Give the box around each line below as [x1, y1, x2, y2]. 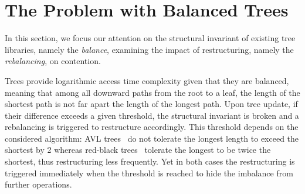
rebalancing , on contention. [5, 55, 101, 67]
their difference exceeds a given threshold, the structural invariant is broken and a [5, 109, 299, 121]
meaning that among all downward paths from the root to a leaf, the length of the [5, 86, 300, 98]
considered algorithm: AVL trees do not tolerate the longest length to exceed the [5, 132, 299, 144]
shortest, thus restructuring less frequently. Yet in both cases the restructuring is [5, 155, 295, 168]
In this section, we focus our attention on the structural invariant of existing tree [5, 32, 296, 44]
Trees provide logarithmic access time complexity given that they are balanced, [5, 74, 289, 86]
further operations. [5, 178, 72, 190]
